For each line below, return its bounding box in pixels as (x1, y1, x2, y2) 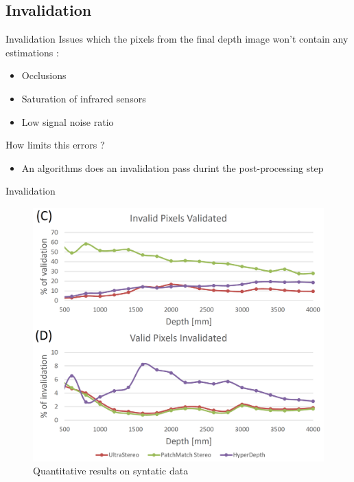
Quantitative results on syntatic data (33, 463, 189, 478)
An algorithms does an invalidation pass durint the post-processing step (21, 160, 324, 175)
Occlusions (21, 68, 67, 83)
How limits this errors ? (5, 138, 105, 152)
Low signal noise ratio (21, 114, 114, 129)
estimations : (5, 45, 59, 59)
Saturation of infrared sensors (21, 91, 146, 105)
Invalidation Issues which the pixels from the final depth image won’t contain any (5, 32, 349, 46)
